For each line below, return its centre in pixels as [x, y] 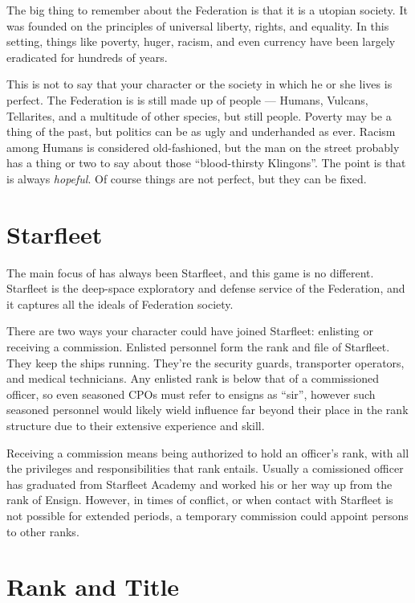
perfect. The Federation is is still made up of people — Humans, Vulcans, [187, 99]
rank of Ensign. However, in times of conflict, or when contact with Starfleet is [200, 500]
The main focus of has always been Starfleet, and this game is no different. [190, 272]
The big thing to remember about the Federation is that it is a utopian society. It [207, 10]
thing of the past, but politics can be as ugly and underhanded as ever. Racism [201, 131]
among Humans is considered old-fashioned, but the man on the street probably [203, 147]
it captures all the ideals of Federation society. [120, 304]
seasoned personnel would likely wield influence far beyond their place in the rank [207, 410]
